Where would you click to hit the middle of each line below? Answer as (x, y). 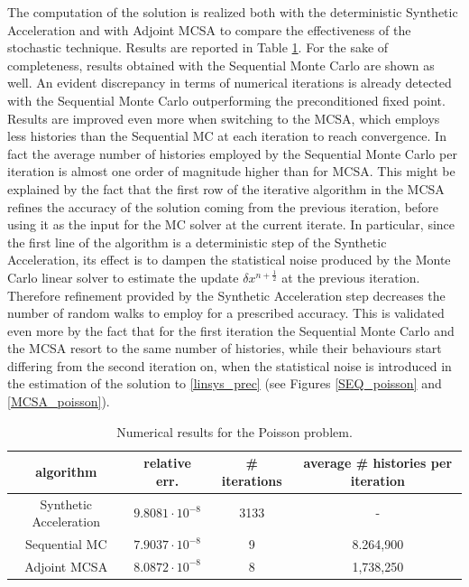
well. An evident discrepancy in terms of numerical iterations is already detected (230, 83)
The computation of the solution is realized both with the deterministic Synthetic (233, 12)
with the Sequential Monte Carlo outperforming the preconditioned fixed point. (226, 100)
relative (167, 463)
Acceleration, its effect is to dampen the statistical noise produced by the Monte (229, 260)
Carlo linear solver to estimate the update (123, 277)
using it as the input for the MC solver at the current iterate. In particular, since (231, 224)
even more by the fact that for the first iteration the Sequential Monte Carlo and (231, 330)
